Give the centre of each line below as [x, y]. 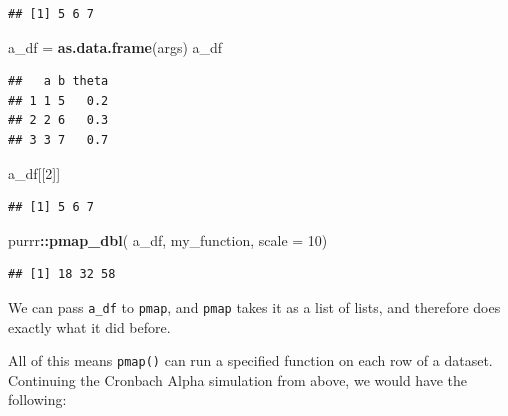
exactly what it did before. [89, 326]
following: [37, 399]
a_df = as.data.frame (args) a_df [115, 46]
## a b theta [58, 81]
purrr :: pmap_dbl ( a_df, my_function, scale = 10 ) [168, 239]
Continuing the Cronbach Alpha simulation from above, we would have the [238, 379]
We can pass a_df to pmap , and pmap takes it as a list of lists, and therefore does [254, 306]
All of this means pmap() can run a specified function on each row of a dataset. [250, 360]
